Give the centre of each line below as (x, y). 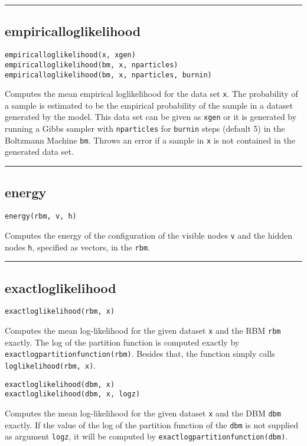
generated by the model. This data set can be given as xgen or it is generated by (151, 117)
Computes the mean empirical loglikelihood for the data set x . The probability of (151, 94)
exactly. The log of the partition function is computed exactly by (122, 342)
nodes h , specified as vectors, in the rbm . (77, 247)
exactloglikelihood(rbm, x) (60, 312)
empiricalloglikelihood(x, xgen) (70, 55)
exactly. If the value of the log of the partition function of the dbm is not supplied (151, 424)
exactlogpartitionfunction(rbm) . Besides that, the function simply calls (140, 354)
